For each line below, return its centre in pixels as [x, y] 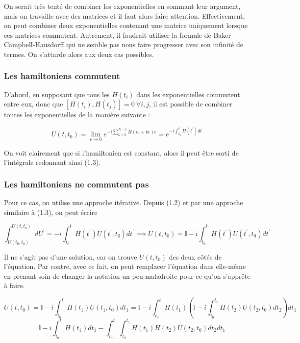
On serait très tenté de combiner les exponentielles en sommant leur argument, [122, 6]
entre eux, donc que [34, 104]
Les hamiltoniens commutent [62, 76]
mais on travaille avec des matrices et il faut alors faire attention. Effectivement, [125, 15]
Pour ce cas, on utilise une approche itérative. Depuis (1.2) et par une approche [124, 202]
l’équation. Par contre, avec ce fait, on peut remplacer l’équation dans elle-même [125, 266]
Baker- [223, 35]
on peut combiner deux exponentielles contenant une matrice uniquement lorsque [126, 25]
